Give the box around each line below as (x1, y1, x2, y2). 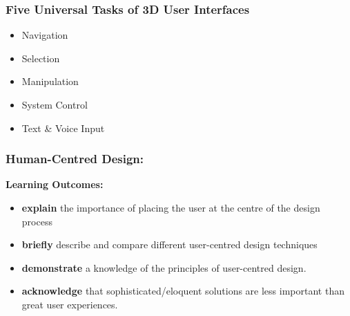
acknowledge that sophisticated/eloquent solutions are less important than (21, 284, 344, 298)
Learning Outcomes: (6, 177, 104, 192)
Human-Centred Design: (6, 150, 144, 167)
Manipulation (21, 74, 79, 89)
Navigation (21, 28, 68, 42)
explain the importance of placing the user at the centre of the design (21, 201, 320, 214)
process (21, 214, 52, 228)
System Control (21, 97, 88, 111)
